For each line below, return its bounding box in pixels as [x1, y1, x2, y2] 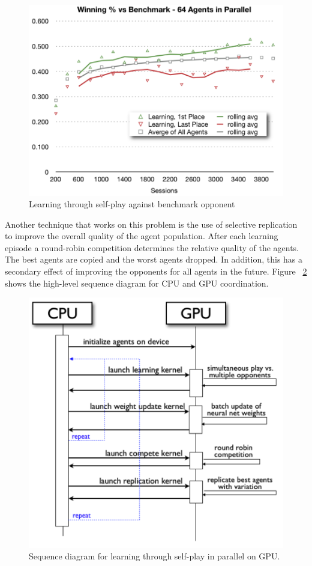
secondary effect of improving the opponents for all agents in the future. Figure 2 [5, 265, 307, 278]
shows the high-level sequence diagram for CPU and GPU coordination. [5, 276, 269, 289]
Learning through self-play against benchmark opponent [29, 198, 235, 210]
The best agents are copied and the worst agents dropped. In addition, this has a [5, 253, 303, 266]
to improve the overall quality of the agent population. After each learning [5, 230, 278, 242]
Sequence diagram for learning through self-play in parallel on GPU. [29, 550, 280, 562]
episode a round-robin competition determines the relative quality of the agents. [5, 241, 299, 254]
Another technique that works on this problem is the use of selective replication [5, 218, 298, 230]
